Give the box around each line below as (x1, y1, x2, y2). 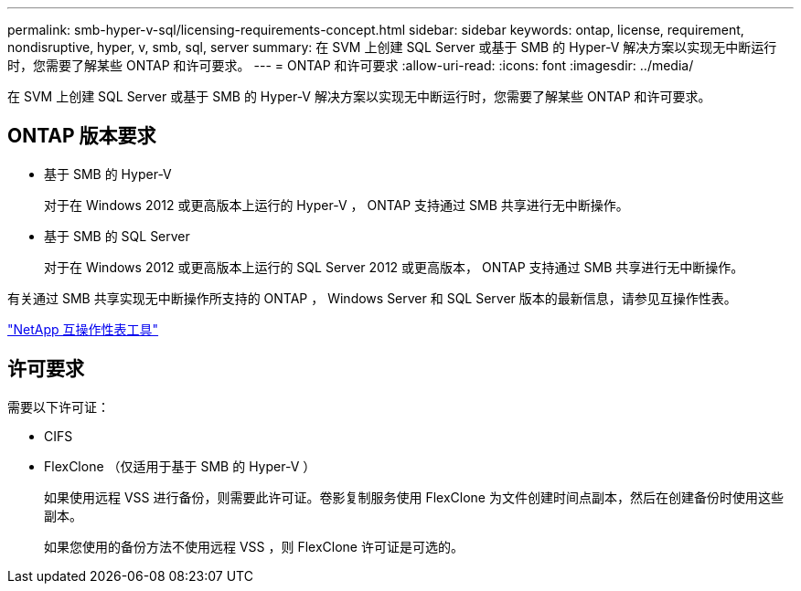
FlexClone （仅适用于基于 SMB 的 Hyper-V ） (44, 458, 316, 474)
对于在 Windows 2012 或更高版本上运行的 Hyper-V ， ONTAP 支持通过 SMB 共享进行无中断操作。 (44, 196, 629, 213)
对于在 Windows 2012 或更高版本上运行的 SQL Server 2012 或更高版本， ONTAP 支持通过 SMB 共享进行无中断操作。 (44, 259, 744, 275)
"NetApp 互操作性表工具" (7, 321, 159, 337)
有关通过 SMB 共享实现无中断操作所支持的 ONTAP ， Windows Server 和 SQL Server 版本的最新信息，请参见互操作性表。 (7, 290, 737, 306)
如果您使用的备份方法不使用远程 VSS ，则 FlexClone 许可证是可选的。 (44, 538, 464, 554)
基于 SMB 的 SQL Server (44, 227, 190, 244)
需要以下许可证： (7, 398, 110, 415)
